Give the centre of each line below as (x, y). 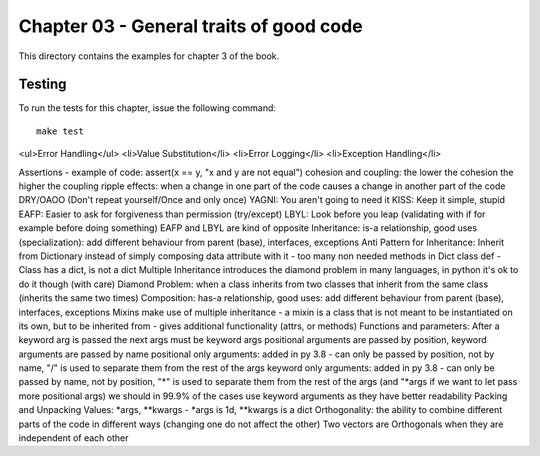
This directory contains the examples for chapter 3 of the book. (149, 56)
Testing (42, 84)
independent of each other (73, 438)
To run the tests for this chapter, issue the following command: (147, 108)
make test (60, 131)
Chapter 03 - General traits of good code (191, 26)
